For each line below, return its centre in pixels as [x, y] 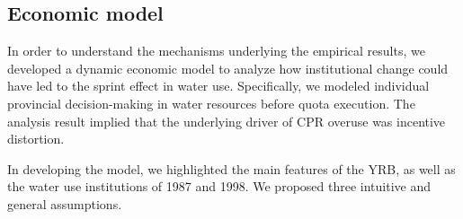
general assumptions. [65, 203]
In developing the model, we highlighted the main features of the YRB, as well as [231, 168]
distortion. [36, 139]
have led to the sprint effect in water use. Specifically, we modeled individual [218, 86]
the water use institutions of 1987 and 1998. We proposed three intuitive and [219, 186]
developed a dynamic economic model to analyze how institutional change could [228, 68]
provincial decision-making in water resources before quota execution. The [211, 103]
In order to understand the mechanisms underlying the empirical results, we [216, 51]
